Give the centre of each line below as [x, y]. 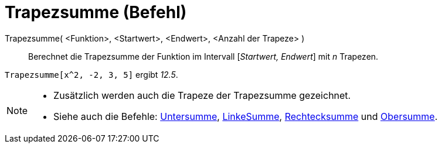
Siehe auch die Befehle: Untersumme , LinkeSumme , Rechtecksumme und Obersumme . [246, 116]
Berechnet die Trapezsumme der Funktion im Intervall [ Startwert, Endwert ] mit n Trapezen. [203, 56]
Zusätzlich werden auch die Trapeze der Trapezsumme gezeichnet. [202, 95]
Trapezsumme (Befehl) [96, 12]
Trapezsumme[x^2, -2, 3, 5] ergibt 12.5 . [91, 74]
